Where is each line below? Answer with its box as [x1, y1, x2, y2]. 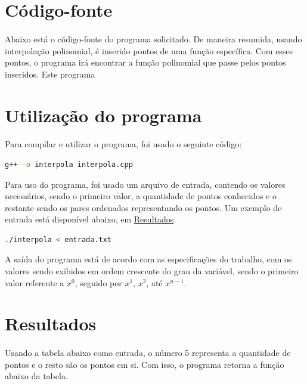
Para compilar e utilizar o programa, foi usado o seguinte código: [5, 138, 242, 150]
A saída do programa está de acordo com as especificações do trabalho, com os [5, 253, 292, 265]
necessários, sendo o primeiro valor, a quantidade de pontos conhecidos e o [5, 190, 277, 202]
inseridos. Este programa [5, 67, 95, 80]
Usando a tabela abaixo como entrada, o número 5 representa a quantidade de [5, 346, 291, 359]
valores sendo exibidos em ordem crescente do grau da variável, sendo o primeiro [5, 265, 299, 277]
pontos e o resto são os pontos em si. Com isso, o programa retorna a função [5, 358, 284, 370]
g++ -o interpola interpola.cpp [5, 160, 133, 169]
